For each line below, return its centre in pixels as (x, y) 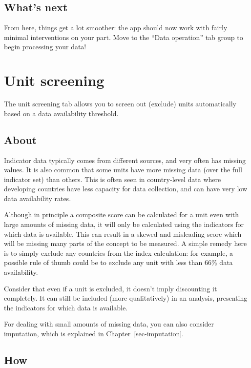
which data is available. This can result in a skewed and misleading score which (123, 234)
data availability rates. (38, 198)
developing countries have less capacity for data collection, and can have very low (126, 189)
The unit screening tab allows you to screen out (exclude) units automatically (120, 104)
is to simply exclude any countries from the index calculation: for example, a (118, 253)
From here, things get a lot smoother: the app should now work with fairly (116, 28)
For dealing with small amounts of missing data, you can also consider (109, 324)
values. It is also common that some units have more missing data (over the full (123, 170)
